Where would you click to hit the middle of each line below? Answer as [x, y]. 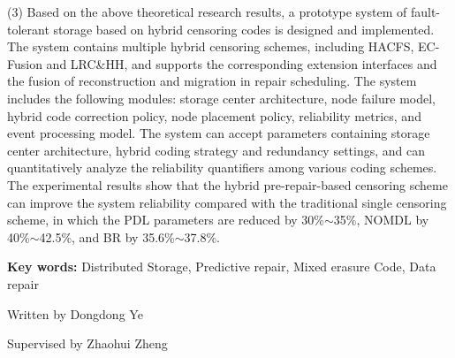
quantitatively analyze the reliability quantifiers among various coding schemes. [222, 168]
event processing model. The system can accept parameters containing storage [219, 133]
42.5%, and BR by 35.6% [107, 236]
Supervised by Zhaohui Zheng [87, 343]
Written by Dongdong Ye [75, 313]
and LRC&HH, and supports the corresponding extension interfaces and [242, 63]
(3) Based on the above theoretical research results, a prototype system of [207, 11]
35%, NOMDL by [381, 220]
